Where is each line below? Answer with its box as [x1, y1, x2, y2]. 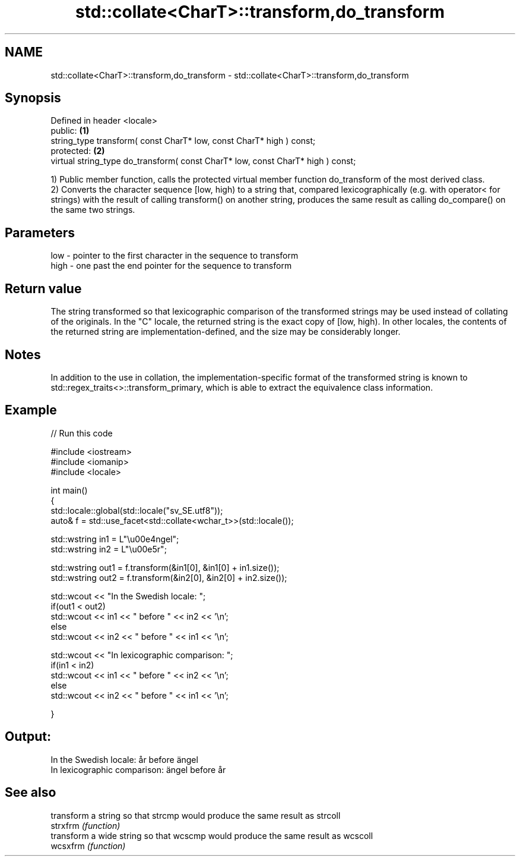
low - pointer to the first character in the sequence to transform [50, 250, 299, 261]
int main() [50, 485, 88, 495]
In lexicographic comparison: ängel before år [50, 764, 226, 775]
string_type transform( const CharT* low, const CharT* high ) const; [50, 136, 316, 146]
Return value [5, 281, 82, 296]
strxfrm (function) [50, 820, 121, 831]
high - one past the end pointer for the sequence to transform [50, 260, 292, 271]
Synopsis [5, 90, 61, 106]
